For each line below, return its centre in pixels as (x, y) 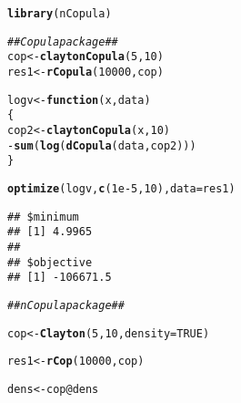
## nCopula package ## (66, 305)
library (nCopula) (60, 14)
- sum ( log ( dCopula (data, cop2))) (102, 145)
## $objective (50, 262)
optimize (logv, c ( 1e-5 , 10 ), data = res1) (121, 188)
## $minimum (43, 217)
